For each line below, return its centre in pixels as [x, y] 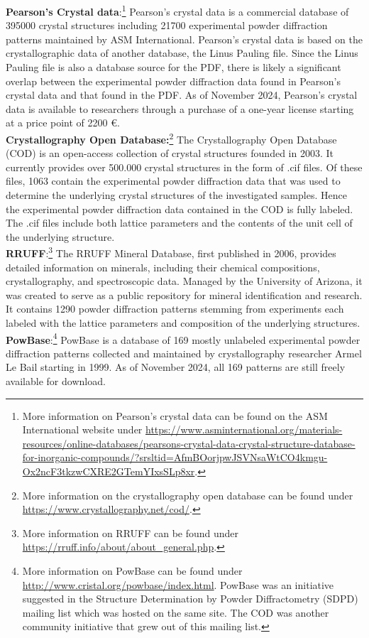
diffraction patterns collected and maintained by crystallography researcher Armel [184, 353]
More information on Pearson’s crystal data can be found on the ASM [175, 415]
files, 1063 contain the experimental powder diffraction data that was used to [173, 181]
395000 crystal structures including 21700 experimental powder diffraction [167, 25]
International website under [82, 429]
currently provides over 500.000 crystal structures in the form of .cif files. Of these [184, 167]
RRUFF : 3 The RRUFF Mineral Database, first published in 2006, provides [171, 252]
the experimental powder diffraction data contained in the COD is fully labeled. [180, 209]
